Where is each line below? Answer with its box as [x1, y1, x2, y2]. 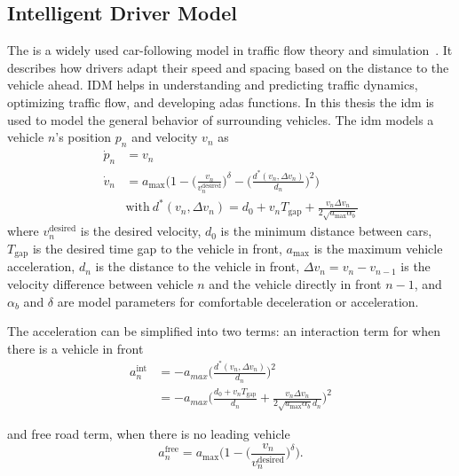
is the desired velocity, [80, 222, 202, 240]
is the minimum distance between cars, [220, 222, 432, 240]
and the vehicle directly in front [209, 274, 382, 293]
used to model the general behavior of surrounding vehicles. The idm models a [7, 110, 434, 129]
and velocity [131, 128, 198, 146]
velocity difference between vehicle [7, 274, 194, 293]
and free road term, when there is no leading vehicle [7, 425, 290, 443]
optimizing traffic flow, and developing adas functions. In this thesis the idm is [7, 92, 434, 111]
